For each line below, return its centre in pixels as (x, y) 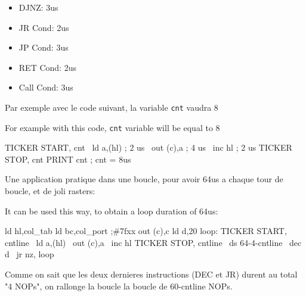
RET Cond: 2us (47, 67)
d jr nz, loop (30, 254)
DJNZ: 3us (38, 7)
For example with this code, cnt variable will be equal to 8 (112, 127)
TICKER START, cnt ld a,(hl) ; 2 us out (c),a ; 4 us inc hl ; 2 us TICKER (149, 147)
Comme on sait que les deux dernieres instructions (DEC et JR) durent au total (151, 274)
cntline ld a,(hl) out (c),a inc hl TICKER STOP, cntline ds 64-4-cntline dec (153, 242)
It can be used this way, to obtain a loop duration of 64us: (112, 211)
